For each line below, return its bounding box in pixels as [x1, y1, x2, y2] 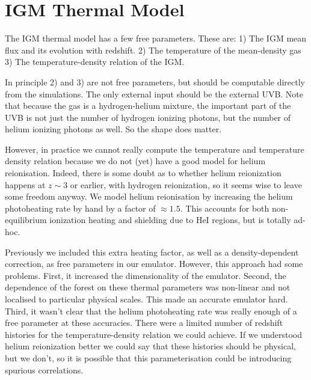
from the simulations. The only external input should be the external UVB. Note [5, 87, 304, 100]
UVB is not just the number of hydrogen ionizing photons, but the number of [5, 111, 291, 123]
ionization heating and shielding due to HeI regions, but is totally [49, 213, 291, 226]
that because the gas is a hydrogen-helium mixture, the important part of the [5, 99, 291, 112]
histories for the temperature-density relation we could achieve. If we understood [5, 328, 303, 340]
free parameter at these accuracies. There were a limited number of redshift [5, 316, 283, 329]
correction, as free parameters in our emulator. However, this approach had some [5, 257, 303, 270]
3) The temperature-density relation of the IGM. [5, 55, 185, 68]
